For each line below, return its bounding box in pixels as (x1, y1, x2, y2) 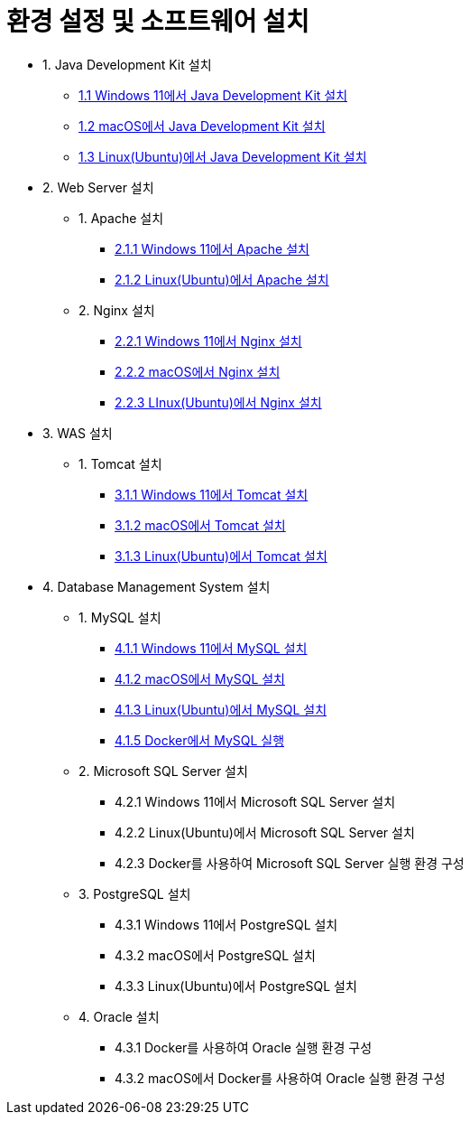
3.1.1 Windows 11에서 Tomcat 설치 (115, 486, 309, 502)
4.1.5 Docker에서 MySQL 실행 (115, 732, 285, 748)
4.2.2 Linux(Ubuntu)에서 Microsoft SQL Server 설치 (115, 824, 415, 840)
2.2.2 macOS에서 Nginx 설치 (115, 363, 281, 379)
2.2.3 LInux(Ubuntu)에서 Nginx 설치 (115, 394, 322, 410)
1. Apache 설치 (78, 210, 164, 226)
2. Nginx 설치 (78, 302, 155, 318)
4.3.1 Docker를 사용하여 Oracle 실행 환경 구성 (115, 1039, 373, 1055)
